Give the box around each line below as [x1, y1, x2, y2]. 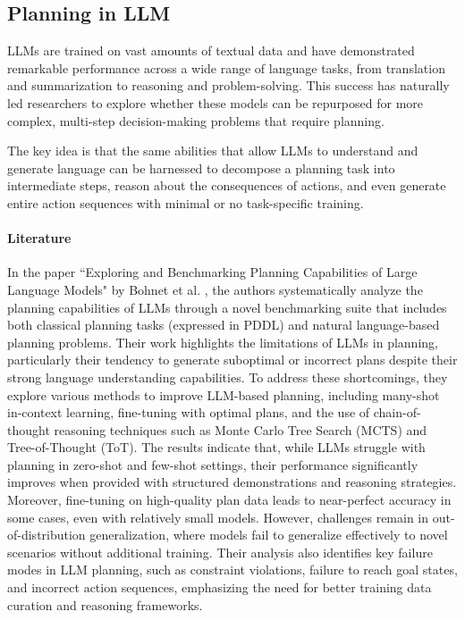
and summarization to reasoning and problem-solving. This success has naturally [7, 76, 450, 95]
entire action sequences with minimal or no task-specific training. [7, 193, 364, 212]
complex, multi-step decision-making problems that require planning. [7, 111, 385, 130]
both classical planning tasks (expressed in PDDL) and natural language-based [7, 315, 440, 334]
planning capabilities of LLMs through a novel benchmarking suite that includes [7, 297, 447, 316]
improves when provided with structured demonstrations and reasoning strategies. [7, 473, 457, 491]
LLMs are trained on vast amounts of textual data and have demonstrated [7, 41, 415, 60]
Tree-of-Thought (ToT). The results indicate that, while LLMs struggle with [7, 438, 426, 457]
